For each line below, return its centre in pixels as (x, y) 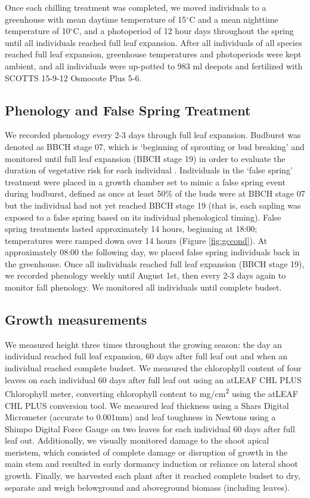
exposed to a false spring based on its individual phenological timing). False (143, 217)
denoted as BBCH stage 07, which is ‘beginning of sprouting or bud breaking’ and (155, 146)
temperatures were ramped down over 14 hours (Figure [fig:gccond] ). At (136, 240)
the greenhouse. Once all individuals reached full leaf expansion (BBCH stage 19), (155, 263)
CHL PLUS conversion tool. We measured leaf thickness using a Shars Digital (147, 405)
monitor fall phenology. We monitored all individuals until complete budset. (143, 287)
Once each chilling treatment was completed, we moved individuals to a (136, 7)
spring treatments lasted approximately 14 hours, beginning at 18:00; (131, 229)
